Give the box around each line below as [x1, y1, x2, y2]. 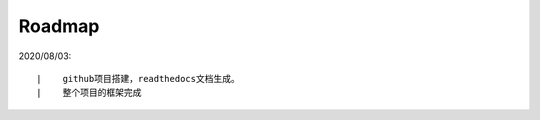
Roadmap [18, 15, 100, 37]
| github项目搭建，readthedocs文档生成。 [36, 73, 240, 84]
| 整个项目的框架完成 [36, 87, 142, 99]
